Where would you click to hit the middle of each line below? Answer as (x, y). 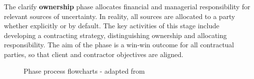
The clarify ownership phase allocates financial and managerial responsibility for (127, 6)
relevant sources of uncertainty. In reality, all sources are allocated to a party (120, 16)
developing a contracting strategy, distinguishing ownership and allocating (115, 35)
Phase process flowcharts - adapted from (84, 70)
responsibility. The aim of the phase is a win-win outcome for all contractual (119, 45)
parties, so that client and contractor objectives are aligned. (94, 54)
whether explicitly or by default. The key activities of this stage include (112, 26)
